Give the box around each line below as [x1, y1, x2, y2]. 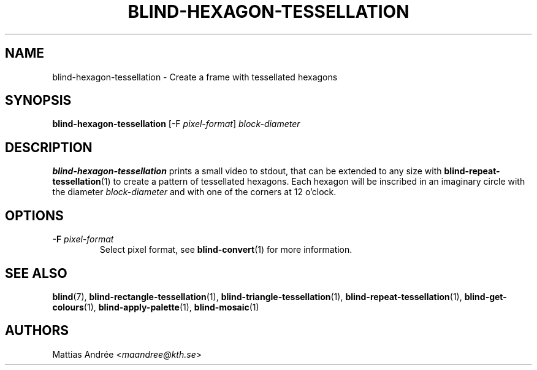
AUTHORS [5, 323, 69, 339]
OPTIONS [5, 207, 64, 223]
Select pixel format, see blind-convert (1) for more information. [99, 244, 352, 255]
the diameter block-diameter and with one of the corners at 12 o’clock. [52, 187, 337, 198]
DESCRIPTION [5, 139, 93, 155]
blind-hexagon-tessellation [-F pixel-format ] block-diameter [52, 118, 300, 129]
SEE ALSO [5, 265, 67, 281]
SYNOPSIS [5, 93, 72, 109]
